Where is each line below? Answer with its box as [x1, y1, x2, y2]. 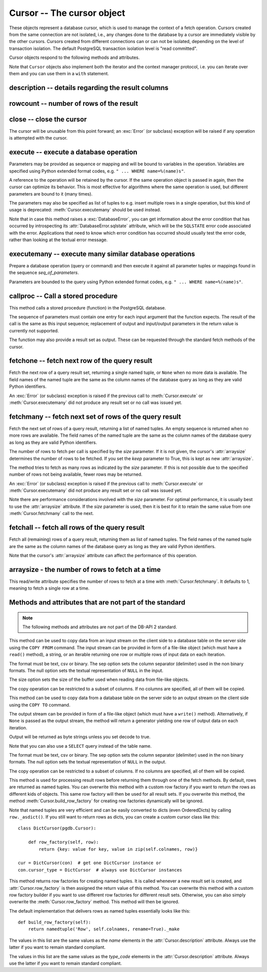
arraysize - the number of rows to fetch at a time [9, 565, 161, 574]
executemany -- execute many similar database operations [9, 250, 195, 258]
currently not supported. [9, 327, 59, 334]
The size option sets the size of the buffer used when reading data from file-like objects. [9, 676, 189, 683]
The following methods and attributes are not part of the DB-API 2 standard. [22, 624, 178, 630]
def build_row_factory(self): [18, 920, 91, 925]
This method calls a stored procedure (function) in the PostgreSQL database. [9, 305, 166, 310]
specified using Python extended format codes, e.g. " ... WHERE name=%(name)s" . [9, 168, 185, 174]
